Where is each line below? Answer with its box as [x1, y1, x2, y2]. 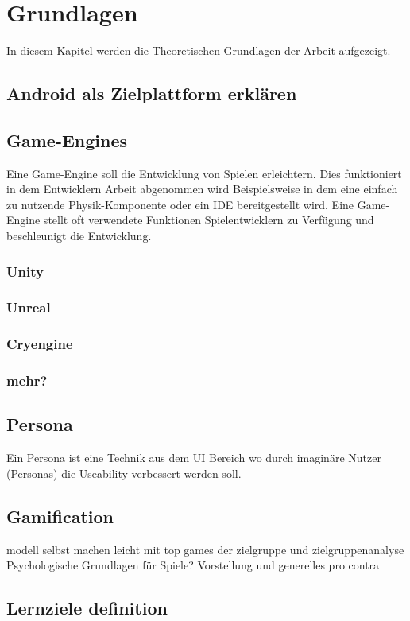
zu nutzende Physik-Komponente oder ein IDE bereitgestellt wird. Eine [6, 196, 354, 212]
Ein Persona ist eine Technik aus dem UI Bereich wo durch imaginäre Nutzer [6, 449, 381, 466]
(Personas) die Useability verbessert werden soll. [6, 464, 242, 481]
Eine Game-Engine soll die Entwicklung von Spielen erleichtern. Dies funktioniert [6, 165, 402, 181]
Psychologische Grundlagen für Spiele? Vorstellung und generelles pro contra [6, 557, 380, 573]
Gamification [6, 503, 114, 528]
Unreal [6, 297, 51, 317]
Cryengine [6, 334, 73, 354]
